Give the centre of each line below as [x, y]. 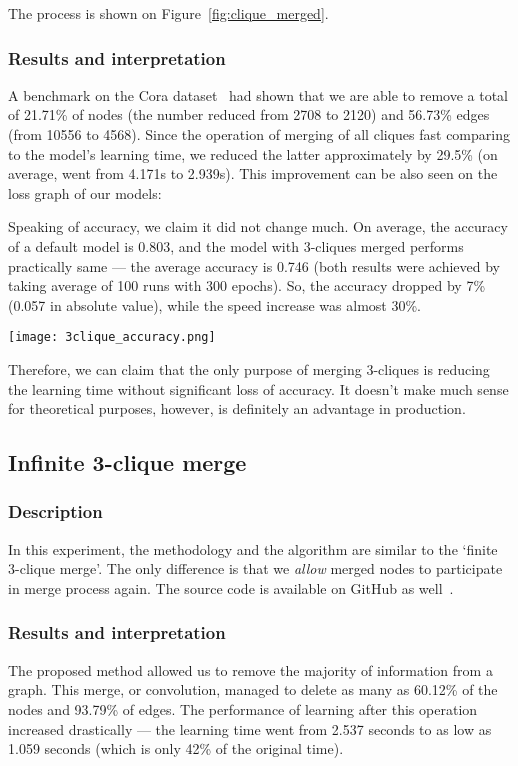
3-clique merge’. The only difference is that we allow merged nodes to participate [255, 568]
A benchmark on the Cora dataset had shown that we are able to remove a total [258, 94]
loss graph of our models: [85, 192]
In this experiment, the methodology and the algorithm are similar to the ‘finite [253, 548]
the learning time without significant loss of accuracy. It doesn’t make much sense [258, 388]
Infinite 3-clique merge [127, 462]
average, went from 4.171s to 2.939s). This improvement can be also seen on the [253, 173]
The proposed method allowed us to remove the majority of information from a [250, 669]
